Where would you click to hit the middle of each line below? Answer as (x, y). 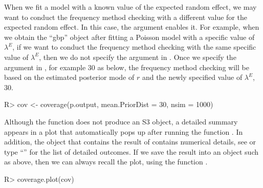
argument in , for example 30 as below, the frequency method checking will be (127, 67)
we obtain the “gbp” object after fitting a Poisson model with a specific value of (129, 37)
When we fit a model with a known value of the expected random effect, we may (130, 7)
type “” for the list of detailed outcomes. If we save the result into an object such (131, 151)
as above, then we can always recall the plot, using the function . (106, 162)
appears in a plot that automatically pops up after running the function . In (124, 131)
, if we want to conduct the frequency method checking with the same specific (134, 47)
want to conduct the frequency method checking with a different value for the (126, 17)
